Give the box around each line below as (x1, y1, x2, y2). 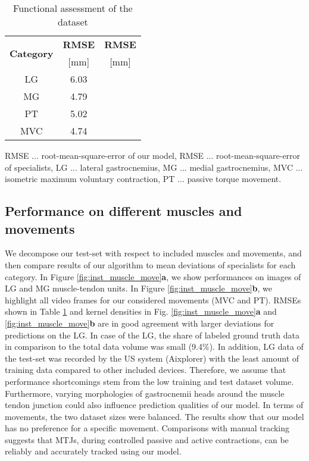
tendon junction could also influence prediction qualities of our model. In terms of (5, 399, 304, 411)
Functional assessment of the (13, 1, 133, 15)
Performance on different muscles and (5, 202, 242, 220)
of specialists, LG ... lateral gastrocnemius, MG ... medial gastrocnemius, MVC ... (5, 161, 303, 173)
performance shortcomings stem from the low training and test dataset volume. (5, 375, 294, 387)
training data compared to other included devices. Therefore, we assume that (5, 363, 286, 376)
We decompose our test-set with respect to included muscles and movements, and (5, 247, 302, 259)
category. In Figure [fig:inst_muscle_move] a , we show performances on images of (5, 270, 301, 283)
